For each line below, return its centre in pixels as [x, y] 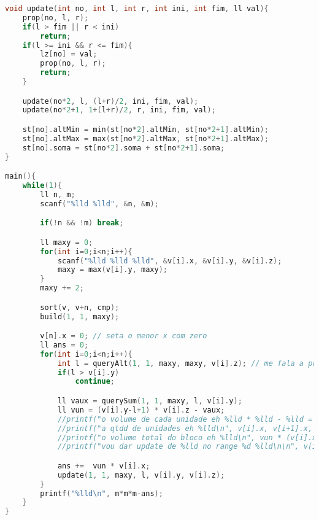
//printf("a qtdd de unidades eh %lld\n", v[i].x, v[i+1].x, [185, 428]
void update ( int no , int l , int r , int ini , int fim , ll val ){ [137, 9]
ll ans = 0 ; [64, 345]
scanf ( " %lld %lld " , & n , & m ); [99, 204]
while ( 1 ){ [42, 185]
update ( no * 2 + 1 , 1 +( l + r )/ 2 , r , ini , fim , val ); [119, 110]
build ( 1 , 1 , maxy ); [80, 316]
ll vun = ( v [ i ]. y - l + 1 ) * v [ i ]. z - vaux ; [141, 410]
